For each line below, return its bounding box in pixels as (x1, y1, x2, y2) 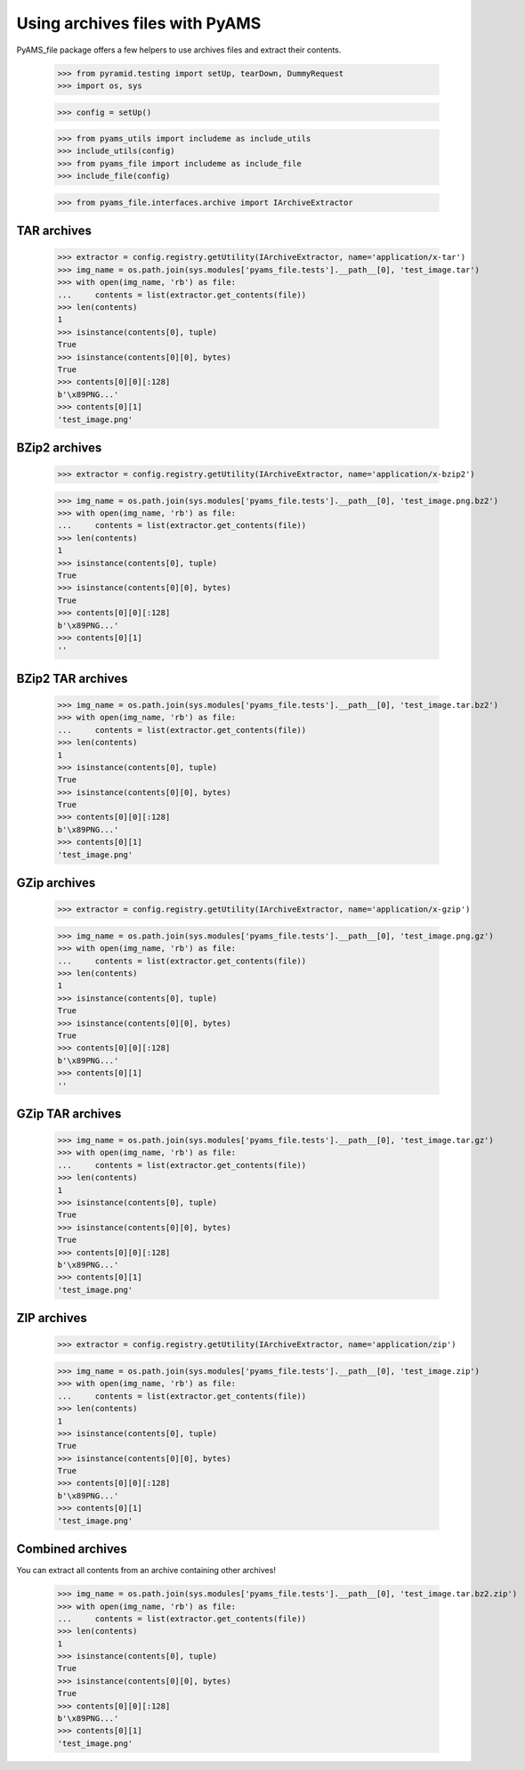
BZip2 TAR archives (16, 670, 128, 686)
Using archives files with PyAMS (16, 13, 262, 33)
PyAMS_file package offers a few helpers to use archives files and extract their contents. (16, 45, 342, 55)
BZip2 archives (16, 440, 102, 455)
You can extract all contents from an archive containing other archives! (16, 1565, 276, 1576)
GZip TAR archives (16, 1106, 122, 1121)
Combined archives (16, 1541, 128, 1557)
